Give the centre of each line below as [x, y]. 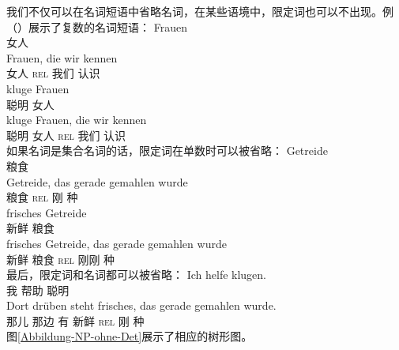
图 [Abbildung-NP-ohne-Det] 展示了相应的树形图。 [130, 336]
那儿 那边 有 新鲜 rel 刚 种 [75, 320]
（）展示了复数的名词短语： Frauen [97, 26]
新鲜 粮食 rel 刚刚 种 [61, 259]
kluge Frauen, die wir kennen [77, 120]
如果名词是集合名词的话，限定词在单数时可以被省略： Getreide [167, 151]
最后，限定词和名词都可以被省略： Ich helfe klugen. [136, 275]
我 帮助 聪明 [38, 290]
